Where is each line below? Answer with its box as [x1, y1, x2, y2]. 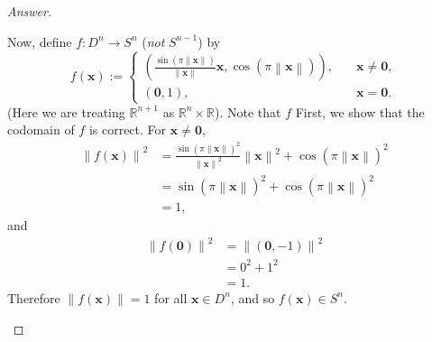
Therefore [7, 288, 60, 307]
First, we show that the [295, 102, 425, 121]
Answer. [7, 2, 52, 20]
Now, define [7, 32, 72, 51]
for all [154, 288, 188, 307]
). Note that [215, 102, 281, 121]
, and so [230, 288, 275, 307]
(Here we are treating [7, 102, 125, 121]
